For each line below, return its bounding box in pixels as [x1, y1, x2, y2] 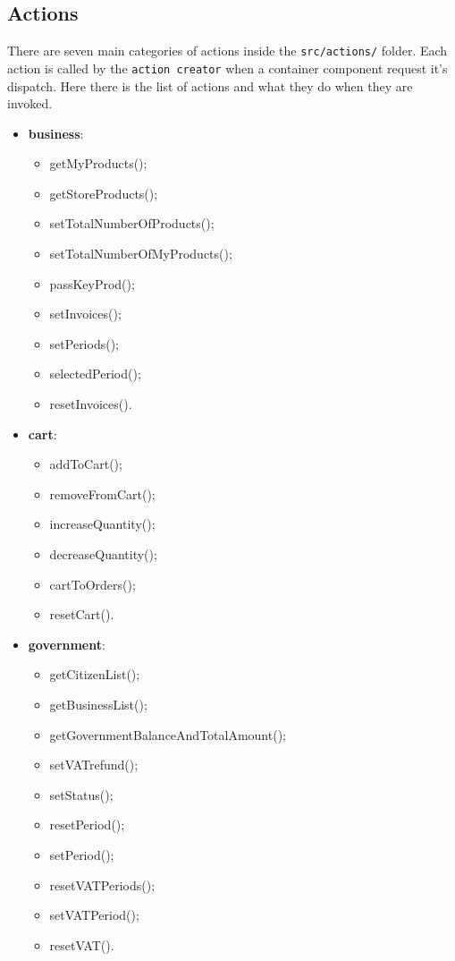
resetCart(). [49, 605, 114, 624]
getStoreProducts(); [49, 183, 158, 202]
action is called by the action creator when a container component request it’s [7, 58, 448, 77]
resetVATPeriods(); [49, 875, 156, 894]
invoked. [7, 94, 53, 113]
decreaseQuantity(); [49, 545, 157, 564]
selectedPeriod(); [49, 364, 141, 383]
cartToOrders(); [49, 574, 136, 593]
